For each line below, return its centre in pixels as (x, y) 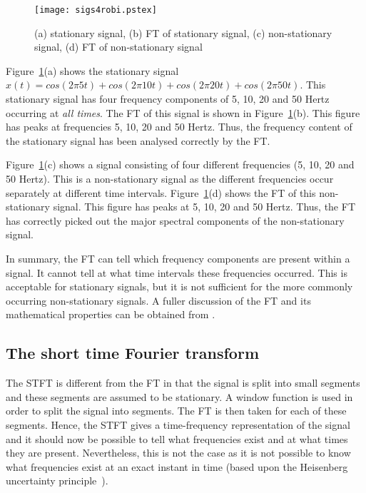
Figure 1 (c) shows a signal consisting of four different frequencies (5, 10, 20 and (180, 164)
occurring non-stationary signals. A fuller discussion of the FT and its (158, 300)
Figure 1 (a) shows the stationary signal (92, 70)
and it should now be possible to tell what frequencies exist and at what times (177, 438)
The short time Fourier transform (133, 353)
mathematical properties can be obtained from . (111, 314)
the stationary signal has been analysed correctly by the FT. (138, 140)
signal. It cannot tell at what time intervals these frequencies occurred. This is (177, 272)
